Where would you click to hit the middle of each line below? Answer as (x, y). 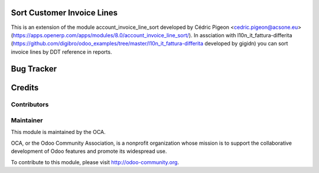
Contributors (30, 105)
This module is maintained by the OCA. (58, 132)
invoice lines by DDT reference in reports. (61, 52)
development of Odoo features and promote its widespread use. (89, 151)
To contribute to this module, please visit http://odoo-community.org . (95, 162)
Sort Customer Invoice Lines (64, 13)
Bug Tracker (34, 69)
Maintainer (27, 120)
